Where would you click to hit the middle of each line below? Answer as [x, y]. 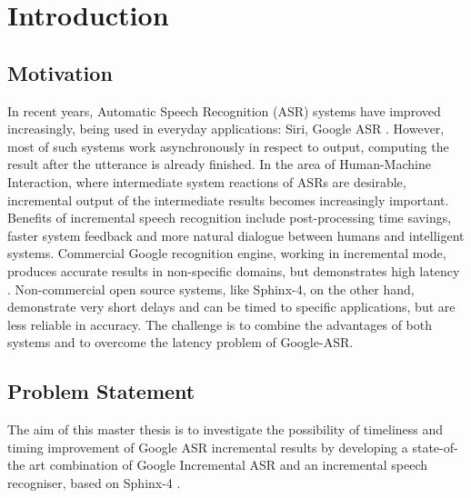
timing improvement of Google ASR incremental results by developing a [208, 447]
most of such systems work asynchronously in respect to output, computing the [228, 146]
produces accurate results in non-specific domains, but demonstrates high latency [234, 270]
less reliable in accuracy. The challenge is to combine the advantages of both [220, 324]
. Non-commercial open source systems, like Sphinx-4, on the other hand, [211, 289]
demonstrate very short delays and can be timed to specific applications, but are [231, 307]
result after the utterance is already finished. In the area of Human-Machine [219, 164]
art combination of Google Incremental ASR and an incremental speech [229, 465]
